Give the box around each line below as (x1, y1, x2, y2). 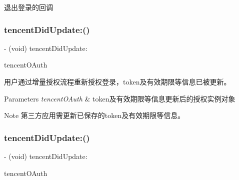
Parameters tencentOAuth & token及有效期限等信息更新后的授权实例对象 (4, 93, 235, 103)
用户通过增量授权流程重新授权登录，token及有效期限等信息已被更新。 (4, 76, 231, 86)
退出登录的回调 (4, 2, 53, 12)
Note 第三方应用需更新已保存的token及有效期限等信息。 (4, 110, 185, 120)
